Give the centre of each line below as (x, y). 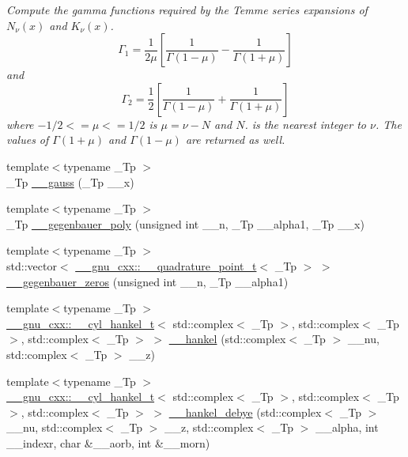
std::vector (32, 265)
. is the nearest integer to (305, 124)
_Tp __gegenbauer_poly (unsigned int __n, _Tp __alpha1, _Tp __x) (185, 223)
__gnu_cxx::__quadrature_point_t (166, 265)
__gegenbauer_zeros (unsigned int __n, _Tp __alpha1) (147, 281)
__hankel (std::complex (227, 339)
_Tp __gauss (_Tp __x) (70, 181)
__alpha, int (347, 427)
